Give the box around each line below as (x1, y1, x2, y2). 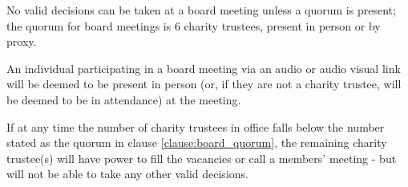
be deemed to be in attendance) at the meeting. (6, 91, 241, 108)
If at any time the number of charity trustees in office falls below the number (6, 118, 385, 135)
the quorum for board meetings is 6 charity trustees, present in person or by (6, 17, 381, 34)
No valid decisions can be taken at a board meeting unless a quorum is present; (6, 2, 396, 18)
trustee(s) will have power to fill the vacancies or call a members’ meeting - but (6, 149, 397, 166)
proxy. (6, 33, 37, 50)
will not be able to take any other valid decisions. (6, 165, 248, 182)
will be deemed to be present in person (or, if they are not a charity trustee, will (6, 75, 402, 92)
